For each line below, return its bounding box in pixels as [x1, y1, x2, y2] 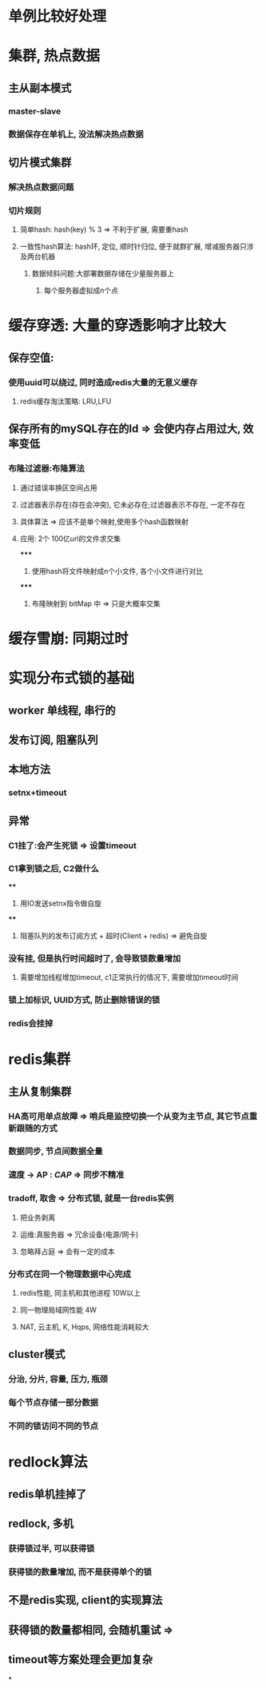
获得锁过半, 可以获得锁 [8, 1543, 95, 1554]
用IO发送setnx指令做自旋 [19, 898, 102, 908]
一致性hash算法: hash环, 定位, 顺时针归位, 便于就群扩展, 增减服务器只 [19, 241, 248, 252]
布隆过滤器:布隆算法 [8, 463, 85, 474]
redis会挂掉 [8, 1018, 54, 1029]
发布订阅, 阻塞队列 [8, 733, 98, 746]
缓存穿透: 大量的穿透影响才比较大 [8, 316, 226, 335]
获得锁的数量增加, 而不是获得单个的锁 [8, 1566, 152, 1577]
